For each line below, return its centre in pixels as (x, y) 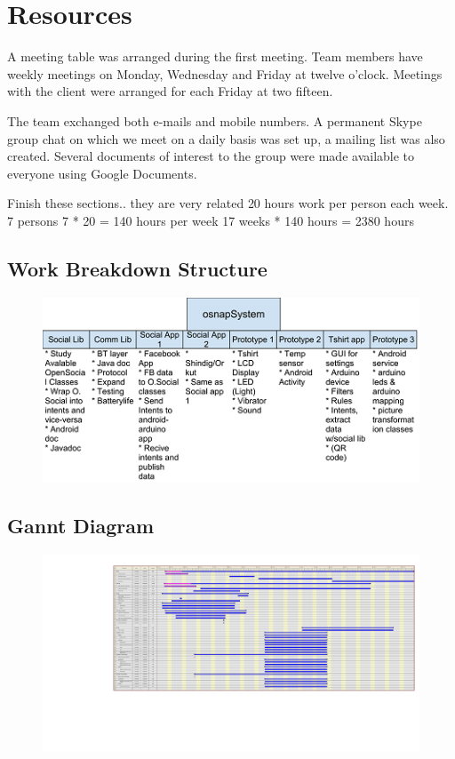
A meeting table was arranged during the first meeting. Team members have (215, 56)
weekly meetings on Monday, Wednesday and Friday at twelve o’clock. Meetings (225, 73)
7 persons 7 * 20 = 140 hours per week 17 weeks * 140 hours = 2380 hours (211, 220)
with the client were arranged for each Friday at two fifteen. (170, 91)
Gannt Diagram (81, 525)
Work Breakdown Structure (137, 268)
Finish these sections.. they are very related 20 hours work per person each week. (228, 203)
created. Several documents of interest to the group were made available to (211, 156)
